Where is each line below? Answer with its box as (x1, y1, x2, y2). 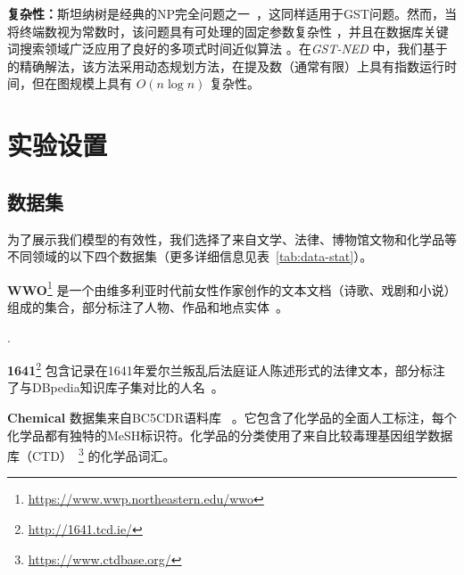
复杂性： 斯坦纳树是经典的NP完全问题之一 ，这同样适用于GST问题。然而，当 (7, 4, 457, 22)
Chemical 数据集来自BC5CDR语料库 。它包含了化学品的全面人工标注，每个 (7, 408, 457, 427)
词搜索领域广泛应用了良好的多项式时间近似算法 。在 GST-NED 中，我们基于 (7, 39, 448, 58)
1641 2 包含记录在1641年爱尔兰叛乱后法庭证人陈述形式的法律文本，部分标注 (7, 358, 445, 379)
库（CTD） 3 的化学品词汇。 (7, 444, 176, 464)
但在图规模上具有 (31, 74, 132, 93)
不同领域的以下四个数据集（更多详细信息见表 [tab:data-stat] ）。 (7, 247, 373, 266)
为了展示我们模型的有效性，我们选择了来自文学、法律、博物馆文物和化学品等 (7, 229, 457, 248)
